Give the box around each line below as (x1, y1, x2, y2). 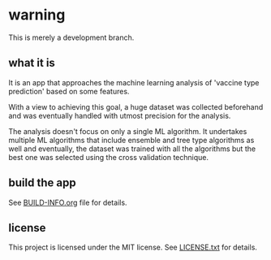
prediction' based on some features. (8, 86, 130, 96)
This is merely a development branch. (8, 32, 135, 42)
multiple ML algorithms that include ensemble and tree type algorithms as (8, 135, 255, 145)
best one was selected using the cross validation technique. (8, 152, 209, 162)
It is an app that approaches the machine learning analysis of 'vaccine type (8, 77, 260, 87)
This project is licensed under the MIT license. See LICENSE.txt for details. (8, 242, 258, 253)
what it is (8, 56, 55, 70)
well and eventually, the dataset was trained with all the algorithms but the (8, 144, 256, 154)
